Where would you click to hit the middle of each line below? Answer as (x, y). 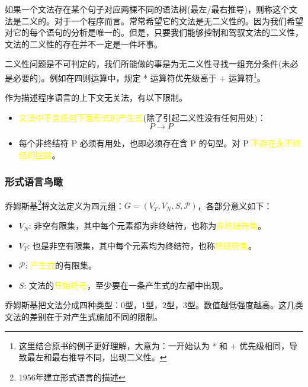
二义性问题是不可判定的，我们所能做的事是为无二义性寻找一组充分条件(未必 (152, 64)
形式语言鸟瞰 (34, 181)
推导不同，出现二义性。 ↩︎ (118, 357)
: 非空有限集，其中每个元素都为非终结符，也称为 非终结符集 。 (147, 226)
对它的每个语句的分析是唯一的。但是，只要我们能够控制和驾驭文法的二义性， (154, 32)
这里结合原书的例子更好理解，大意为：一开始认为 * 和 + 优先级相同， (154, 345)
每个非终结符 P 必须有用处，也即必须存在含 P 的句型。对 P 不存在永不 (156, 143)
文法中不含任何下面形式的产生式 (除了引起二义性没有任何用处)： (142, 117)
